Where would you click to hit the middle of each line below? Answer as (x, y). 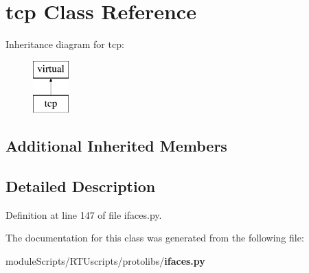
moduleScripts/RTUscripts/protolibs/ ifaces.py (105, 261)
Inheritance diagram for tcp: (65, 44)
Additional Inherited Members (116, 146)
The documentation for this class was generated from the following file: (155, 238)
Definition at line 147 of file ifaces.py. (84, 214)
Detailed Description (81, 186)
